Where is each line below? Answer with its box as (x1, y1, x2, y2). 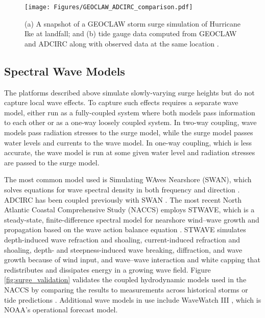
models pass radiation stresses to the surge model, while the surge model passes (4, 127, 253, 138)
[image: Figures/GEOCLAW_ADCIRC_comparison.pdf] (25, 4, 193, 11)
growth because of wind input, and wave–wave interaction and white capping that (4, 254, 260, 265)
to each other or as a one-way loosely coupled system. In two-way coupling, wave (4, 117, 257, 128)
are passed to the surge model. (4, 157, 100, 167)
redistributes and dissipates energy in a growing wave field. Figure (4, 264, 211, 275)
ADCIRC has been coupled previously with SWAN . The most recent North (4, 194, 242, 205)
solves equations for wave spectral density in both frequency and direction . (4, 184, 240, 194)
